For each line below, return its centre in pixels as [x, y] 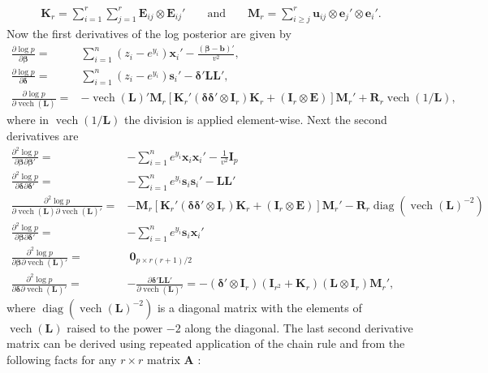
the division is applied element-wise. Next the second [256, 120]
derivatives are [43, 136]
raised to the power [115, 327]
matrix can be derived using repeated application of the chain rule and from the [206, 343]
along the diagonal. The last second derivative [299, 327]
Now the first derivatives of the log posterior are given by [149, 34]
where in [28, 120]
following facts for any [62, 359]
